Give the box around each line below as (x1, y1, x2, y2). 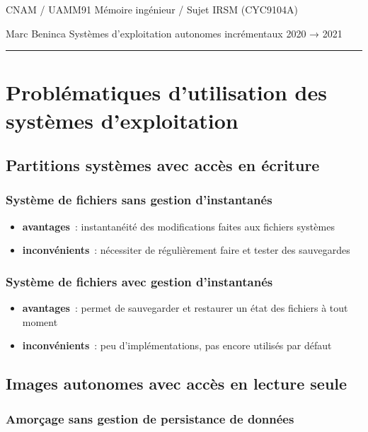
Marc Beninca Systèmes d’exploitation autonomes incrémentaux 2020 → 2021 (6, 25, 343, 40)
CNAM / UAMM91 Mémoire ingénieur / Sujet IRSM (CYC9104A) (6, 2, 298, 16)
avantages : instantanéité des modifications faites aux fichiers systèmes (22, 218, 335, 233)
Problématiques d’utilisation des (6, 78, 327, 107)
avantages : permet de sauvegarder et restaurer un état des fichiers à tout (22, 300, 348, 315)
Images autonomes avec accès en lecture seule (6, 373, 347, 395)
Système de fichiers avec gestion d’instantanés (6, 272, 273, 290)
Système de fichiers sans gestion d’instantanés (6, 191, 272, 209)
